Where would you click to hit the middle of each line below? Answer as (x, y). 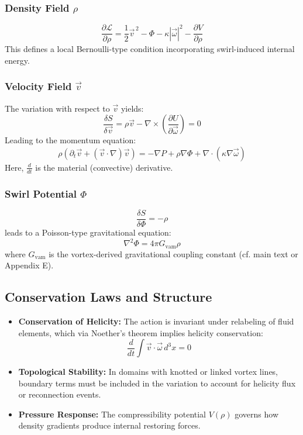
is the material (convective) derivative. (104, 167)
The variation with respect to (57, 108)
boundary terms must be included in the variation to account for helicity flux (157, 383)
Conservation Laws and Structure (109, 297)
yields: (132, 108)
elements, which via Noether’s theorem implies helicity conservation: (141, 332)
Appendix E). (29, 265)
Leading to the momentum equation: (70, 140)
